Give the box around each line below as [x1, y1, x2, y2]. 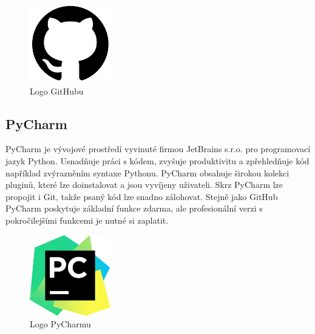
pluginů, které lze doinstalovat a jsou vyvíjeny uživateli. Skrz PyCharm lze [5, 178, 283, 191]
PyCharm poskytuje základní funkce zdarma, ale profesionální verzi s [5, 202, 263, 215]
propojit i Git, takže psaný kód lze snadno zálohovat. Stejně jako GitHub [5, 190, 278, 202]
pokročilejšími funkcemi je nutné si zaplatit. [5, 213, 169, 226]
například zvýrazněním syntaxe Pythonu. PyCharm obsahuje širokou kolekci [5, 166, 290, 179]
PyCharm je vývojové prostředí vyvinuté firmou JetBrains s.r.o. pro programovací [5, 142, 311, 155]
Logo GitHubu [30, 84, 84, 97]
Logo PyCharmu [30, 318, 91, 330]
